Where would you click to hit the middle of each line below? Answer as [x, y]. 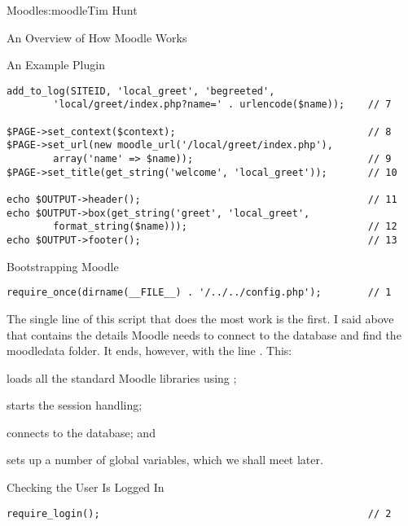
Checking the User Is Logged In [86, 487]
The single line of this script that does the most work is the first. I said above [200, 318]
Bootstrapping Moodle [63, 266]
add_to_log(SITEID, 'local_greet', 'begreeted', [141, 91]
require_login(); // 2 [199, 513]
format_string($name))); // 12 [225, 227]
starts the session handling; [75, 405]
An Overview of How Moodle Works [97, 37]
